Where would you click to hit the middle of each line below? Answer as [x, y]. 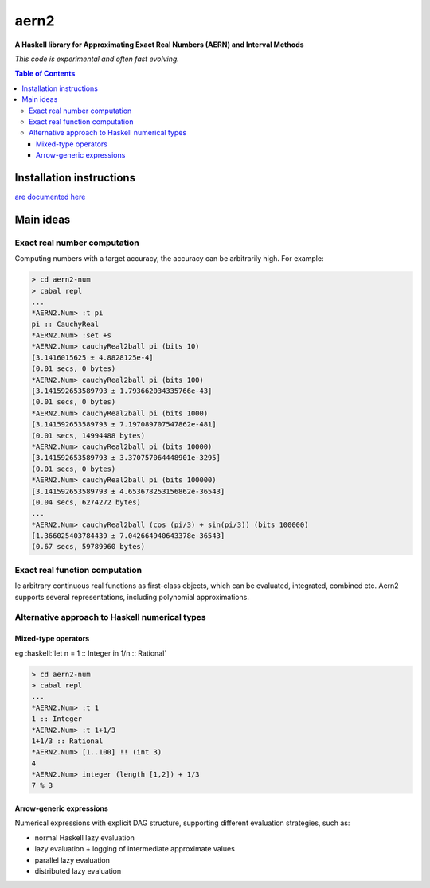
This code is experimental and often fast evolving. [97, 59]
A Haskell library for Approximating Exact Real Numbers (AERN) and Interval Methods [159, 45]
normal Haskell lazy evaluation [85, 837]
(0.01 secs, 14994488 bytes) [88, 435]
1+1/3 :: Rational [67, 741]
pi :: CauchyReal [65, 324]
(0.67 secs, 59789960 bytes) [88, 547]
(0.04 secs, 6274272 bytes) [86, 502]
